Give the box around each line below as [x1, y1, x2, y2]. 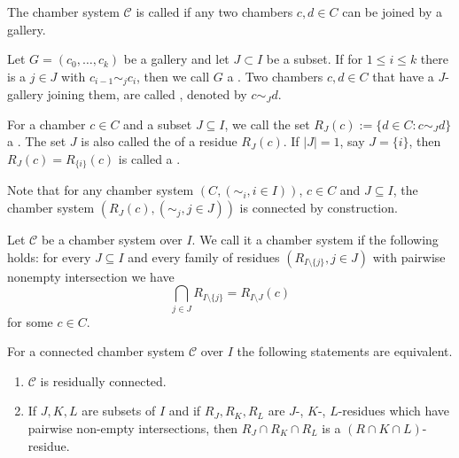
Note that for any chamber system [7, 181, 194, 199]
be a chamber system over [41, 230, 183, 249]
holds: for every [7, 247, 91, 266]
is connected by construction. [239, 198, 398, 217]
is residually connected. [40, 371, 167, 390]
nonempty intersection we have [7, 267, 175, 285]
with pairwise [372, 247, 446, 266]
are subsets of [82, 401, 156, 420]
